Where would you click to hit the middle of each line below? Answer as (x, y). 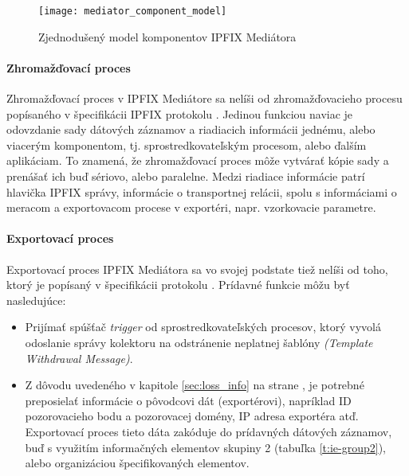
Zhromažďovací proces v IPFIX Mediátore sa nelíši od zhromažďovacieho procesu (204, 98)
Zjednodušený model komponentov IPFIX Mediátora (167, 36)
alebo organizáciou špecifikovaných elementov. (137, 463)
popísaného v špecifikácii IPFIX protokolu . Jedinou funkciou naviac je (180, 113)
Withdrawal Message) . (79, 358)
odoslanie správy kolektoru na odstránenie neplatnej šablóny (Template (199, 342)
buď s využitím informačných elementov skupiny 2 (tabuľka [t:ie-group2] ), (205, 447)
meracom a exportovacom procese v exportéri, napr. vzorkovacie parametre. (191, 207)
